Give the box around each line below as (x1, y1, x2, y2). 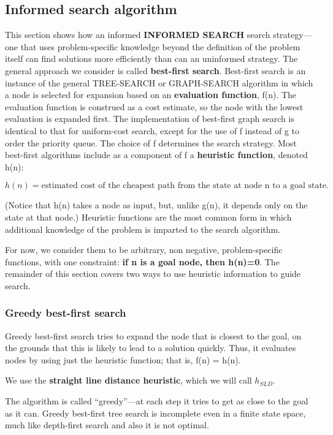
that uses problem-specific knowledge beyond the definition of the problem (20, 40, 300, 53)
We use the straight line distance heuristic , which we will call (5, 374, 252, 387)
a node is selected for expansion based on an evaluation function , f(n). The (5, 88, 297, 101)
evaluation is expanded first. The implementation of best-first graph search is (5, 112, 294, 125)
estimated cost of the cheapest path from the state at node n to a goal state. (41, 181, 329, 191)
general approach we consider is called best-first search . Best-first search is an (5, 64, 306, 77)
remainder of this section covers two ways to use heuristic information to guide (5, 267, 301, 280)
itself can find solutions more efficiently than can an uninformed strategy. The (5, 52, 298, 65)
